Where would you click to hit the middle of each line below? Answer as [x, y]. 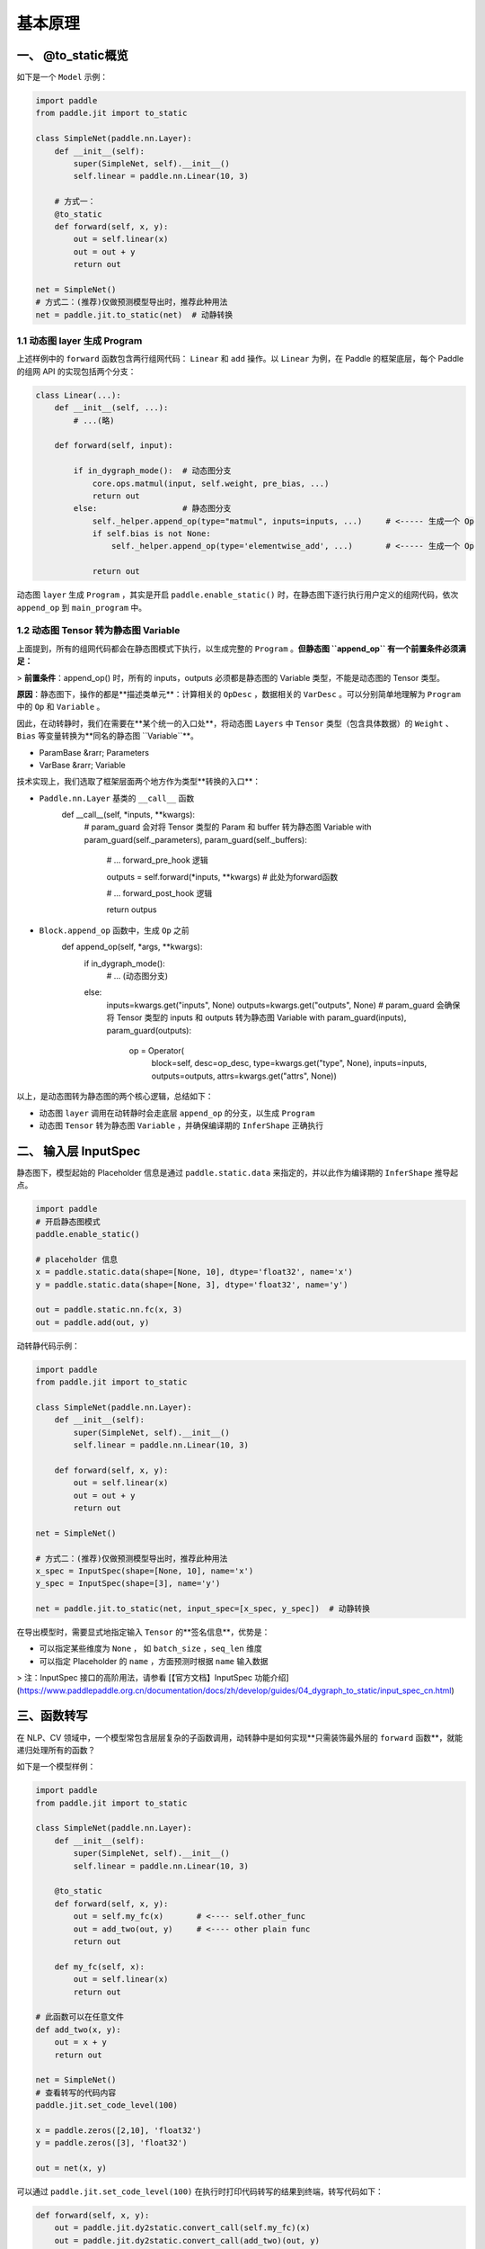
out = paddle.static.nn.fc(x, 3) [109, 1310]
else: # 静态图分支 [152, 509]
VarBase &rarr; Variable [82, 765]
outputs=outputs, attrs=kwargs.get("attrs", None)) [244, 1076]
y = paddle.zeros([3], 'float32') [111, 2143]
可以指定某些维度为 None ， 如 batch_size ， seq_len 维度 [150, 1649]
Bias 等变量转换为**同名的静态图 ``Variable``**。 [108, 736]
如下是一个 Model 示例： [62, 77]
